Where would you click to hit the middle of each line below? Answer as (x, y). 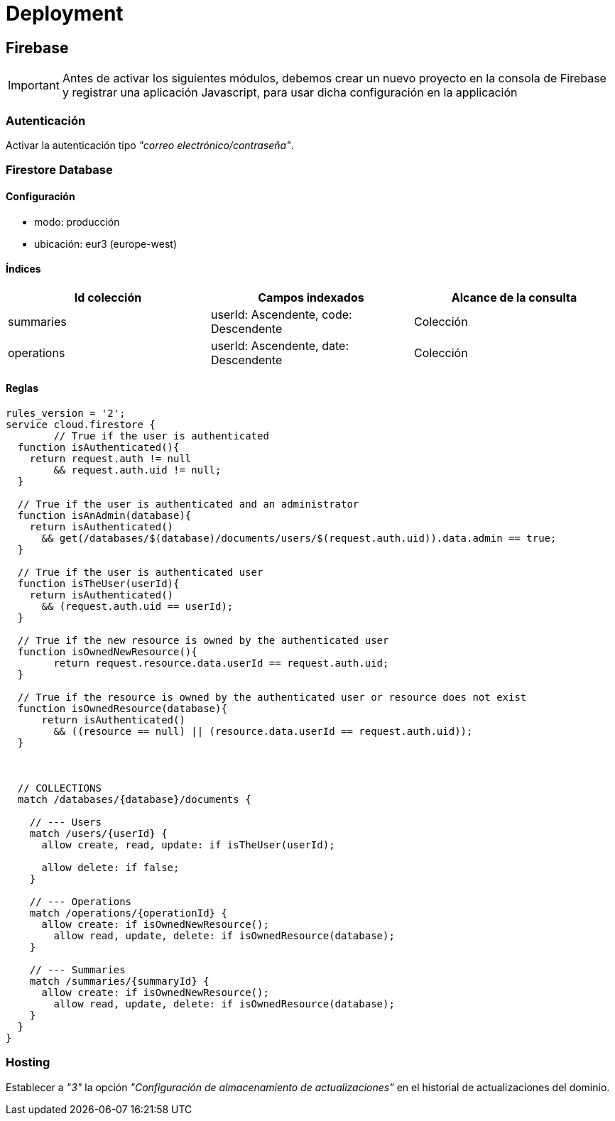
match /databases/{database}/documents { (134, 799)
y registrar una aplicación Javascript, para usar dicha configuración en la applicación (290, 93)
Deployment (65, 13)
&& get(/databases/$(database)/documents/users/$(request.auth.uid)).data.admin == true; (299, 538)
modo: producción (77, 222)
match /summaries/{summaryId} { (119, 981)
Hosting (28, 1062)
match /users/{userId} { (98, 833)
